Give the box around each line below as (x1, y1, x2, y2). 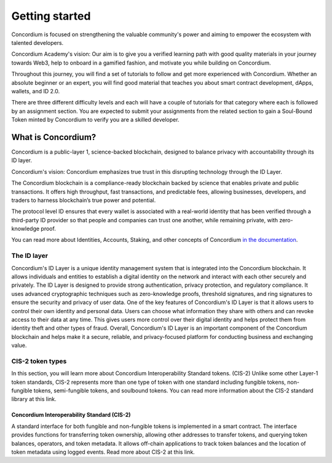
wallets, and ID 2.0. (11, 87, 60, 95)
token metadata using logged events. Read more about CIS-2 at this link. (11, 448, 195, 456)
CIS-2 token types (11, 357, 67, 365)
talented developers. (11, 39, 64, 46)
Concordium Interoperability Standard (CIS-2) (11, 411, 132, 419)
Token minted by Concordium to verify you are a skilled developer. (11, 116, 180, 123)
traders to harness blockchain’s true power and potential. (11, 196, 156, 204)
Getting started (11, 9, 91, 23)
